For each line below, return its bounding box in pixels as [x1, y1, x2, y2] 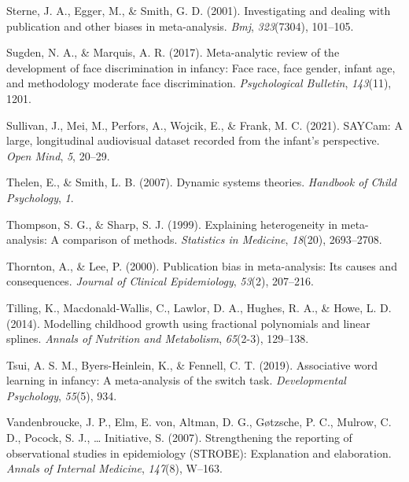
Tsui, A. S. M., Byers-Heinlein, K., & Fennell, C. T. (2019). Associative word [6, 356, 378, 373]
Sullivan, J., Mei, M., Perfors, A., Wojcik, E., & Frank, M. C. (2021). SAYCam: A [6, 116, 403, 133]
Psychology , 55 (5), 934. [6, 387, 117, 403]
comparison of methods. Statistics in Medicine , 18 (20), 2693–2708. [62, 231, 382, 248]
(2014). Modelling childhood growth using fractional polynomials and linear [6, 315, 370, 331]
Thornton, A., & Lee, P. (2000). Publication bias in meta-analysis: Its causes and [6, 257, 397, 274]
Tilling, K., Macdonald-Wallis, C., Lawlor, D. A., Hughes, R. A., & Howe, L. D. [6, 299, 392, 315]
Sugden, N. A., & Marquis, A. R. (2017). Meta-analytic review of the [6, 44, 340, 61]
